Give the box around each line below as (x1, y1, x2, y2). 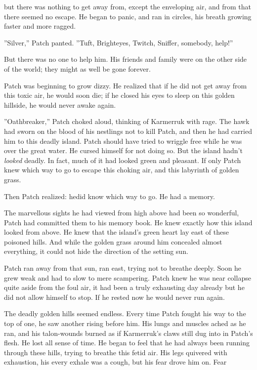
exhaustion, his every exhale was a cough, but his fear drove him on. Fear (4, 357, 227, 367)
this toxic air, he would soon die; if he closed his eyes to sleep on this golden (4, 90, 235, 100)
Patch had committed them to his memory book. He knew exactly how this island (4, 217, 253, 227)
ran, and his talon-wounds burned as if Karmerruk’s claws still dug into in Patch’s (4, 328, 253, 338)
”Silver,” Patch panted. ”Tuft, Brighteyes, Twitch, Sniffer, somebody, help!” (4, 37, 233, 47)
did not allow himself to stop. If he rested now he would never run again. (4, 291, 225, 302)
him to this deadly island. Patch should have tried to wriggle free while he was (4, 135, 242, 146)
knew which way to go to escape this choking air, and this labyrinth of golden (4, 164, 239, 175)
